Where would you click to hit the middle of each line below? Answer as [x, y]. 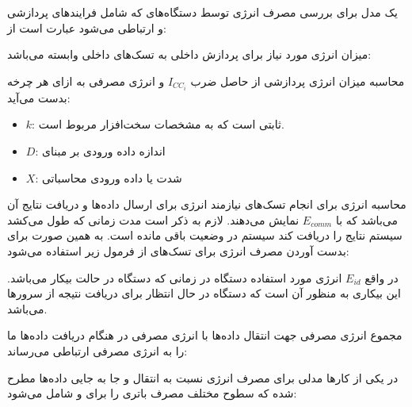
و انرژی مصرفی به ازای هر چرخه [86, 81]
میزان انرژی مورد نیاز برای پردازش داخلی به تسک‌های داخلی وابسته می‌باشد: [189, 54]
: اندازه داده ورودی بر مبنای [100, 151]
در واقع [381, 277]
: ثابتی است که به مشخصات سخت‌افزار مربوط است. [158, 124]
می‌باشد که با [366, 219]
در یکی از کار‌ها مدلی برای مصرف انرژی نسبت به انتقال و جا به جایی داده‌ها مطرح [203, 377]
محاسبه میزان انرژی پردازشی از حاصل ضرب [298, 81]
